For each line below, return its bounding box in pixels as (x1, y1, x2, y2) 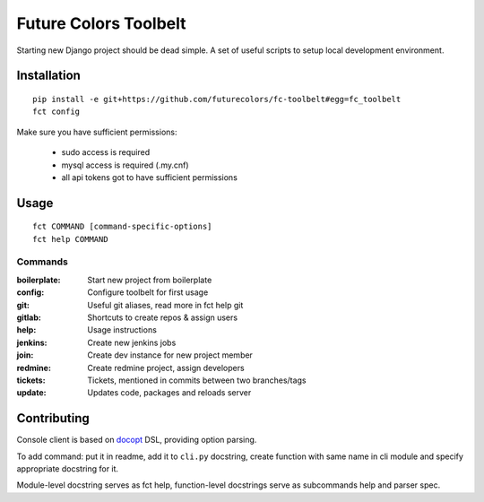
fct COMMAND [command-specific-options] (32, 221, 212, 232)
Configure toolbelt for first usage (87, 287, 209, 298)
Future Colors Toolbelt (16, 13, 187, 33)
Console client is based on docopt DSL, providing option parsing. (16, 435, 257, 446)
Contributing (16, 411, 90, 426)
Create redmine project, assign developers (87, 362, 246, 373)
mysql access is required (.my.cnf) (61, 160, 189, 170)
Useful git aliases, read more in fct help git (87, 299, 244, 310)
